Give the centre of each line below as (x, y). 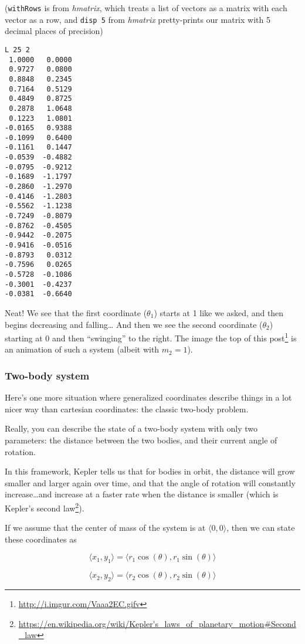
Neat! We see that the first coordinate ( (76, 312)
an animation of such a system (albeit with (82, 349)
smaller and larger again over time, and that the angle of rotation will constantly (150, 482)
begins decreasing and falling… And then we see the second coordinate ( (134, 324)
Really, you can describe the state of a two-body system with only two (131, 428)
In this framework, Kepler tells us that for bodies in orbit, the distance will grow (150, 471)
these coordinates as (41, 539)
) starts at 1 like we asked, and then (219, 312)
